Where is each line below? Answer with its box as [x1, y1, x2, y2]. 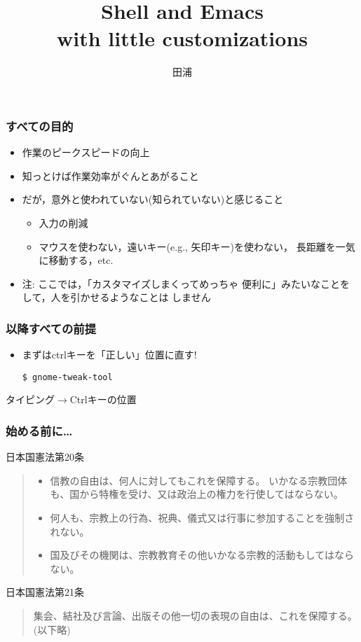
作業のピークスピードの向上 [22, 145, 150, 160]
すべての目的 [6, 117, 74, 134]
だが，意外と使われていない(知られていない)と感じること [22, 192, 284, 207]
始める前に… [6, 421, 73, 439]
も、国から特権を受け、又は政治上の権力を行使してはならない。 [50, 487, 343, 501]
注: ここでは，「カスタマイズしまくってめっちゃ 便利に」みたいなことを [22, 276, 350, 291]
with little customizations [56, 24, 308, 53]
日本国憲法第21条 [6, 585, 84, 599]
